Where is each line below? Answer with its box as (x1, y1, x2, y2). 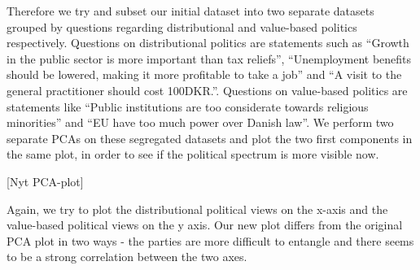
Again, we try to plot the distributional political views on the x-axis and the (7, 200, 388, 217)
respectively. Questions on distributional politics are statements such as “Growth (7, 34, 409, 51)
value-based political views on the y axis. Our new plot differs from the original (7, 216, 403, 233)
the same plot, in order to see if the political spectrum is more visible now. (7, 146, 379, 163)
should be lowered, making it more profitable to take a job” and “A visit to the (7, 66, 402, 83)
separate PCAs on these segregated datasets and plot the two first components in (7, 129, 413, 146)
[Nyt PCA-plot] (7, 172, 84, 189)
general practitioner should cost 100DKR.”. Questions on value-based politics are (7, 81, 408, 98)
